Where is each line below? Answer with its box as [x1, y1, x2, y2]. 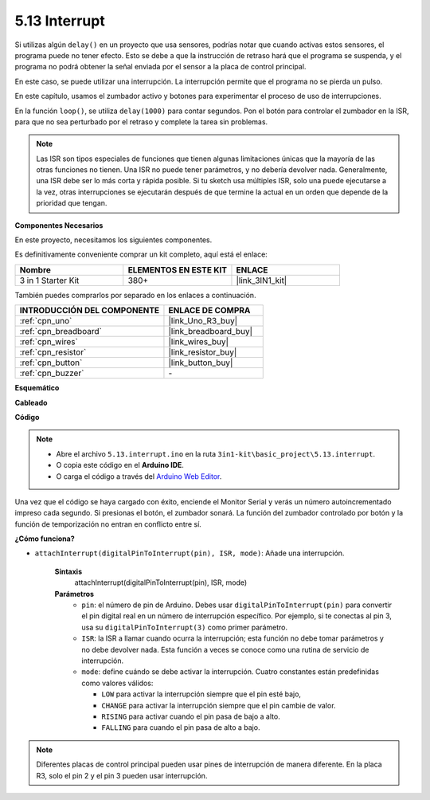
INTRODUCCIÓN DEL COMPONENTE [19, 305, 160, 316]
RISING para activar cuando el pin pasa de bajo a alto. [101, 712, 280, 721]
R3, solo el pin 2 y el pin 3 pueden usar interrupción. [36, 771, 208, 780]
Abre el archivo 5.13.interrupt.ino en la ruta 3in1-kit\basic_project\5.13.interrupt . [56, 449, 376, 458]
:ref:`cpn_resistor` [19, 347, 87, 358]
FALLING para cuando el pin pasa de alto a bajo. [101, 723, 260, 732]
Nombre [19, 264, 52, 275]
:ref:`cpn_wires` [19, 336, 79, 347]
